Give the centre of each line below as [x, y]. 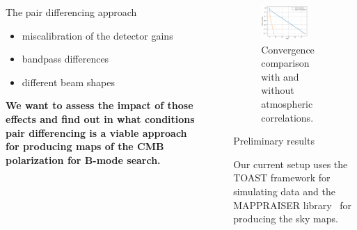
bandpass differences [65, 59]
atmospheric [287, 103]
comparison [285, 63]
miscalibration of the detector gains [97, 35]
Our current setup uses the [291, 164]
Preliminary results [274, 141]
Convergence [288, 49]
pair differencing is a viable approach [96, 132]
